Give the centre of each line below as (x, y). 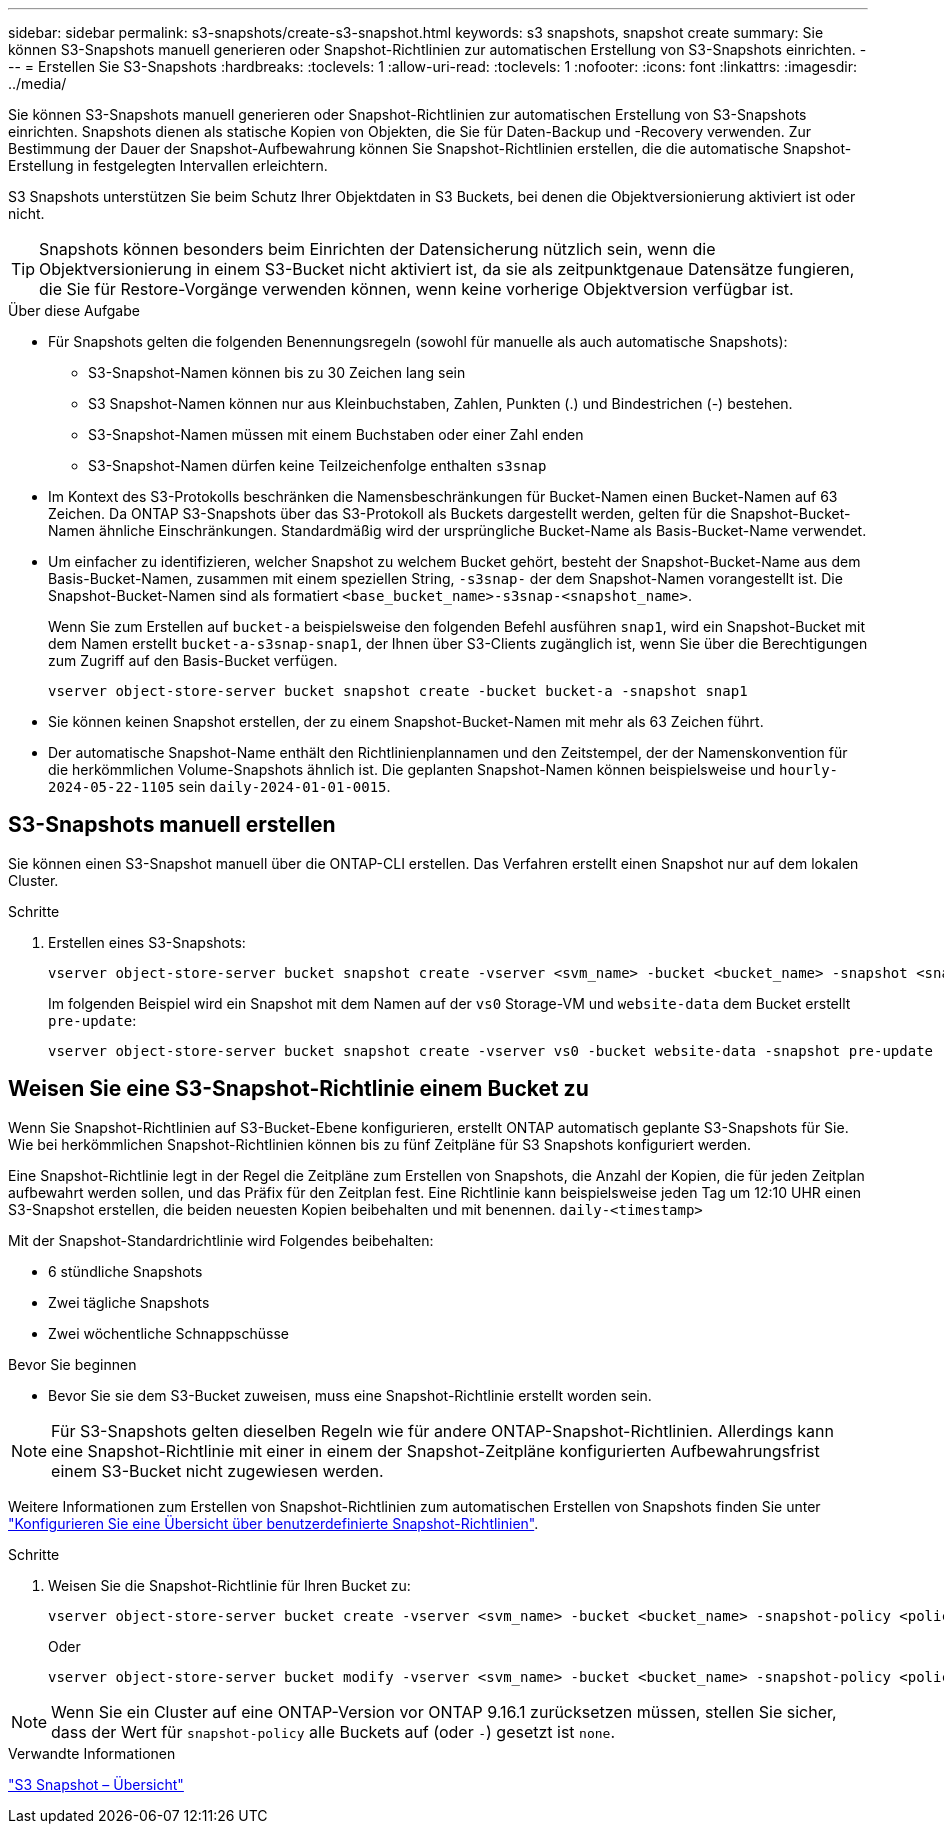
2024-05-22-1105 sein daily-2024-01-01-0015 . (219, 786)
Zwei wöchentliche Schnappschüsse (168, 1333)
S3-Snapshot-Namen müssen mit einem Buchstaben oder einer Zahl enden (336, 434)
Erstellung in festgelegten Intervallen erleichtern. (168, 165)
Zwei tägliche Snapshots (129, 1302)
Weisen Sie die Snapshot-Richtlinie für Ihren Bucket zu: (229, 1585)
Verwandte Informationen (92, 1753)
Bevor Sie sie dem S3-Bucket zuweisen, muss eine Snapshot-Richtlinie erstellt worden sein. (350, 1395)
